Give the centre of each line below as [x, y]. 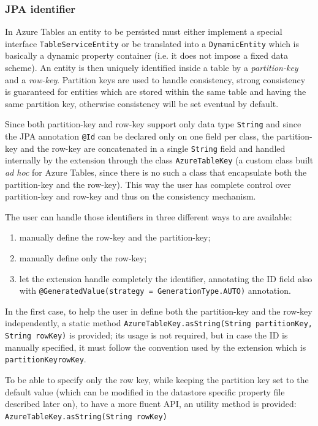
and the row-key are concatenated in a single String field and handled [153, 148]
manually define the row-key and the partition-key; [115, 237]
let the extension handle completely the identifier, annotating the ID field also [166, 278]
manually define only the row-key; [83, 258]
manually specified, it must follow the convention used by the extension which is [156, 347]
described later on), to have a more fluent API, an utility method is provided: [151, 404]
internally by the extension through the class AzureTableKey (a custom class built [159, 160]
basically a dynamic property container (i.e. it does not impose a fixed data [146, 55]
